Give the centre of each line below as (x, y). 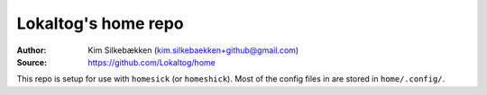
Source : (32, 62)
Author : (32, 50)
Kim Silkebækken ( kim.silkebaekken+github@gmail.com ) (193, 50)
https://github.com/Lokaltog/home (152, 62)
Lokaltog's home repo (100, 23)
